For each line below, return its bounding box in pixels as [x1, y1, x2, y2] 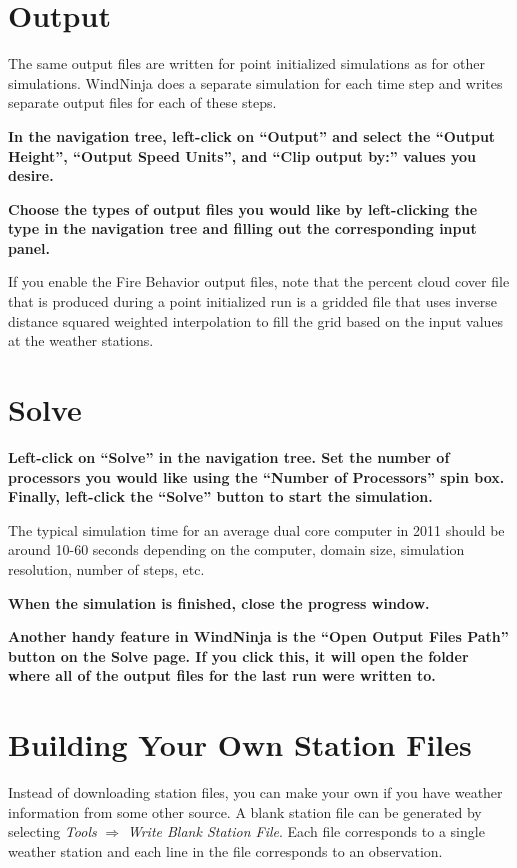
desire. [8, 165, 54, 186]
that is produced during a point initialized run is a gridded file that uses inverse [8, 291, 498, 312]
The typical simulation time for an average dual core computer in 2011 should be [8, 519, 505, 540]
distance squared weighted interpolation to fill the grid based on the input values [8, 310, 504, 331]
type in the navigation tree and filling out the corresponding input [8, 218, 477, 239]
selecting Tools [8, 821, 97, 842]
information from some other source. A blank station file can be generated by [8, 801, 482, 822]
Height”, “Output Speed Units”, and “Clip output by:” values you [8, 145, 477, 166]
